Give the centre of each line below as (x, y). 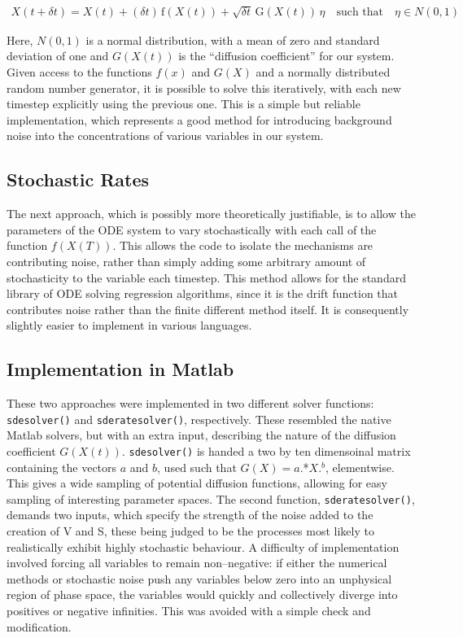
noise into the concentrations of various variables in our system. (165, 135)
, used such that (197, 467)
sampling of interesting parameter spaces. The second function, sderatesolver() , (211, 498)
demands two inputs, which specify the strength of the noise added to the (190, 515)
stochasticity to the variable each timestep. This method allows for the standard (206, 277)
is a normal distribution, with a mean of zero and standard (233, 39)
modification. (39, 626)
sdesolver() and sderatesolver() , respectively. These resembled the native (199, 419)
